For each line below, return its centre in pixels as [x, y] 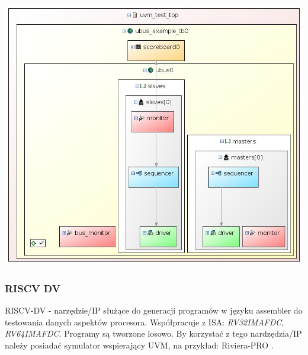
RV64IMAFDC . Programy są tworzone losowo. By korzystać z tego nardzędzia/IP [153, 333]
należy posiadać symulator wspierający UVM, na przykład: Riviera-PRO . [139, 345]
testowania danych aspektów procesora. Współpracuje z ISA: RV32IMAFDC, [145, 322]
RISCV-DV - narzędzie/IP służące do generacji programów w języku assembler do [154, 310]
